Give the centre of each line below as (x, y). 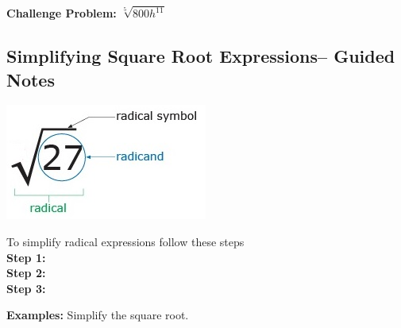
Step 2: (26, 273)
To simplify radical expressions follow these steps (125, 242)
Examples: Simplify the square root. (98, 315)
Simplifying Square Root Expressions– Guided (201, 56)
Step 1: (26, 257)
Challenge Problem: (62, 13)
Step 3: (26, 288)
